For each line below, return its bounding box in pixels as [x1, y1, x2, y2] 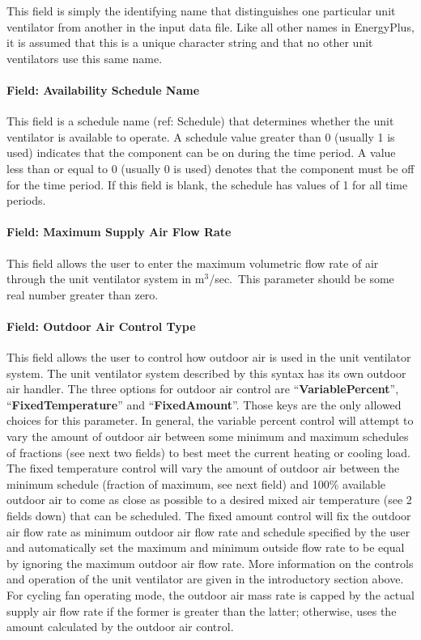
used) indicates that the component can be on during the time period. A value [6, 144, 396, 161]
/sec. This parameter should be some [209, 270, 394, 287]
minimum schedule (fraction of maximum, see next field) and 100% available [6, 475, 386, 492]
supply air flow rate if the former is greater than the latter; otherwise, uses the [6, 602, 397, 619]
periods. [6, 192, 46, 209]
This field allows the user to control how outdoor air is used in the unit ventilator [6, 349, 411, 366]
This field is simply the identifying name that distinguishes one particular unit [6, 2, 396, 19]
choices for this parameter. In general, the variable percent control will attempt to [6, 412, 414, 429]
